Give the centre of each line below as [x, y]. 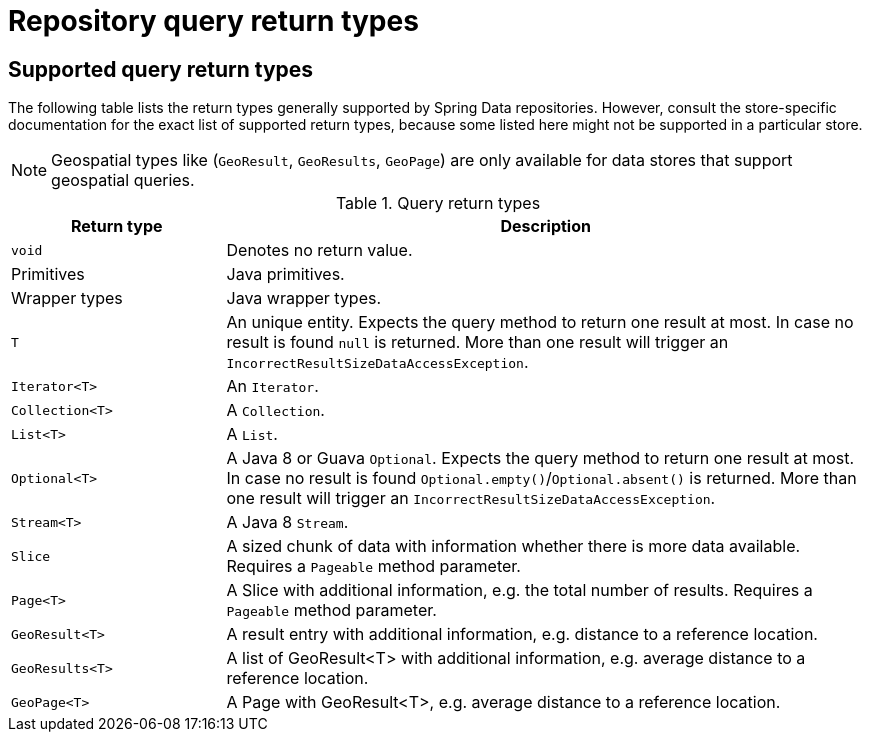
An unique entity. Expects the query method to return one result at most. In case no [540, 322]
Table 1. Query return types [438, 203]
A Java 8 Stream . [287, 522]
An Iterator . [272, 386]
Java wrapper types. [304, 298]
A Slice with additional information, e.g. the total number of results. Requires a [519, 590]
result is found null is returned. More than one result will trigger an [477, 342]
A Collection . [275, 410]
